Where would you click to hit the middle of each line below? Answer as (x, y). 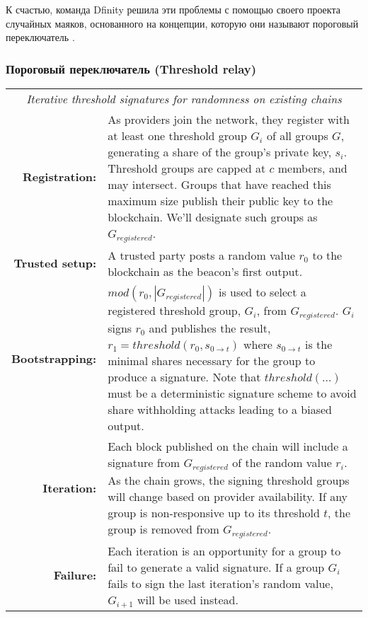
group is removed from (163, 529)
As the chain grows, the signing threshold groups (229, 480)
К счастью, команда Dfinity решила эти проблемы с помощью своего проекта (173, 9)
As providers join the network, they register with (229, 119)
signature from (144, 462)
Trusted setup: (55, 263)
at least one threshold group (177, 135)
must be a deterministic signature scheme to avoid (232, 393)
